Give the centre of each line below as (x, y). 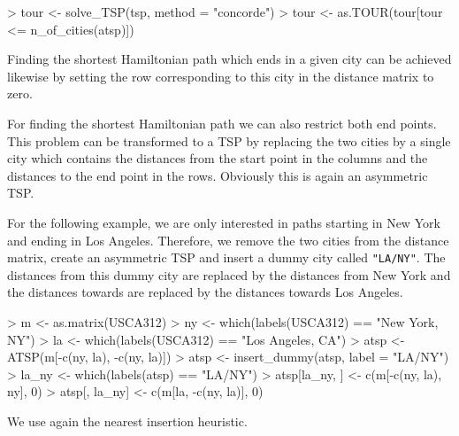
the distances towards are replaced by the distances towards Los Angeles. (205, 292)
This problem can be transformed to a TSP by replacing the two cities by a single (229, 140)
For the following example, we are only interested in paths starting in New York (224, 222)
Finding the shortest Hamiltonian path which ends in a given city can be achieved (229, 59)
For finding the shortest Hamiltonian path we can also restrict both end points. (222, 123)
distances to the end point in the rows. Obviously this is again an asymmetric (218, 175)
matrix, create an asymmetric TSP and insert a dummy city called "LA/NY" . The (226, 257)
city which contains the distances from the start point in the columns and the (218, 158)
